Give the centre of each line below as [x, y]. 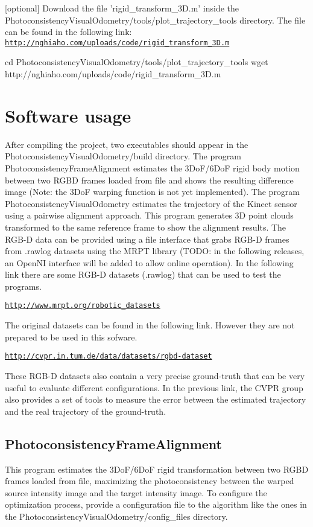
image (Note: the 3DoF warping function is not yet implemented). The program [153, 192]
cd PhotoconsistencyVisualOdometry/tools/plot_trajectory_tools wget [137, 62]
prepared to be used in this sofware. [71, 337]
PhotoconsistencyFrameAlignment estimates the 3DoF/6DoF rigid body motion [152, 168]
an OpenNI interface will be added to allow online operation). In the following [149, 262]
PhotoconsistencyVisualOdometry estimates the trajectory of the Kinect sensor [151, 203]
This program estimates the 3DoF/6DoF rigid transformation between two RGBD [157, 469]
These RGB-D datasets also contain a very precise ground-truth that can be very [155, 375]
